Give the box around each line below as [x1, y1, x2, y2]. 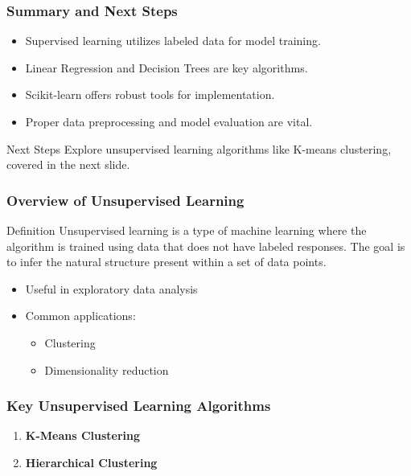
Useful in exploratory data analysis [25, 280, 198, 297]
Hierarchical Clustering [25, 453, 158, 470]
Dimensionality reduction [44, 361, 169, 378]
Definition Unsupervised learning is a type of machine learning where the [6, 222, 367, 238]
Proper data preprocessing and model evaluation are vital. [25, 113, 313, 129]
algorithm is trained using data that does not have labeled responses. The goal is [6, 237, 405, 254]
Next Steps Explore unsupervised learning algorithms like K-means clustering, [6, 140, 392, 157]
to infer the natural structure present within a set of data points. [6, 253, 327, 270]
